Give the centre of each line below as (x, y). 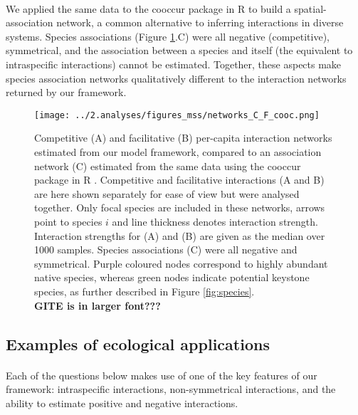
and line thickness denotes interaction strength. (215, 221)
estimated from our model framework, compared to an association (178, 152)
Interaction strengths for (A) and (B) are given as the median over (180, 235)
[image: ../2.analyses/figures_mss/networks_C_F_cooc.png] (177, 115)
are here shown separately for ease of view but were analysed (167, 193)
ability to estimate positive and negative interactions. (122, 403)
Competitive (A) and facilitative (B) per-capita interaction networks (183, 138)
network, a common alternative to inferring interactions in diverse (200, 22)
